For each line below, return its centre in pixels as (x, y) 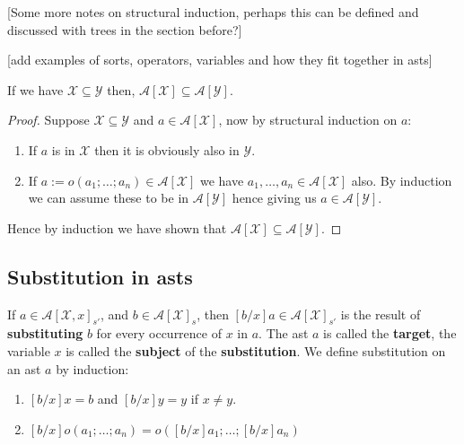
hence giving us (274, 198)
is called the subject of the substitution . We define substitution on (256, 350)
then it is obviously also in (167, 149)
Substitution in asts (100, 276)
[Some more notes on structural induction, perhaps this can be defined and (213, 12)
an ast (24, 368)
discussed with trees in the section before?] (125, 29)
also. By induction (402, 180)
